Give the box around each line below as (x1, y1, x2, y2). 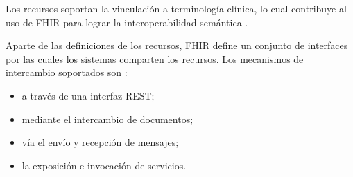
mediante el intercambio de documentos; (21, 111, 193, 126)
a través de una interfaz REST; (21, 88, 155, 102)
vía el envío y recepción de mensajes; (21, 135, 179, 149)
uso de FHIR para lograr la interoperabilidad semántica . (6, 15, 248, 29)
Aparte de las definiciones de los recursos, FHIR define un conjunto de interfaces (6, 38, 348, 53)
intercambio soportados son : (6, 65, 128, 80)
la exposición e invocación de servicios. (21, 158, 187, 172)
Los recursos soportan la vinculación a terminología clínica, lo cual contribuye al (6, 1, 347, 15)
